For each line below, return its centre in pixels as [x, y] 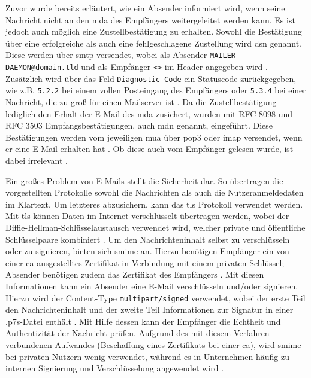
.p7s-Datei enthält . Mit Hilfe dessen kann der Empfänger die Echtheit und [143, 321]
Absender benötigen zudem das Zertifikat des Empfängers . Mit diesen [135, 274]
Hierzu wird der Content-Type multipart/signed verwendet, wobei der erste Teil [155, 298]
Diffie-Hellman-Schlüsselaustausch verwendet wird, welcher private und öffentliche [155, 227]
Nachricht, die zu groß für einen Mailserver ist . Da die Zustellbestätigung [141, 102]
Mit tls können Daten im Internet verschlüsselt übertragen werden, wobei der [147, 216]
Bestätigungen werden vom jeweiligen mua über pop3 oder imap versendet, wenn [154, 137]
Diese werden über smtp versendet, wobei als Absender [106, 55]
